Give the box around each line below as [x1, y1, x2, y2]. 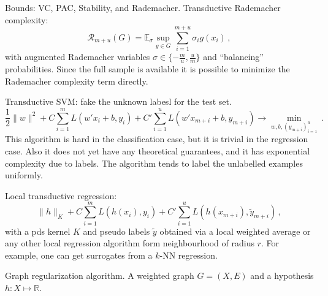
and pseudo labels [83, 224, 150, 237]
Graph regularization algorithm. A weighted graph [5, 269, 194, 282]
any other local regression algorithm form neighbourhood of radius [5, 237, 254, 249]
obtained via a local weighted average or [159, 224, 311, 237]
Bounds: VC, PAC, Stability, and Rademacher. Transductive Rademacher [5, 1, 281, 13]
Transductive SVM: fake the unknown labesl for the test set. [5, 95, 232, 108]
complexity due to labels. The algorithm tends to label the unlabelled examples [5, 156, 303, 169]
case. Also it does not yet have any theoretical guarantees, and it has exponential [5, 145, 310, 157]
